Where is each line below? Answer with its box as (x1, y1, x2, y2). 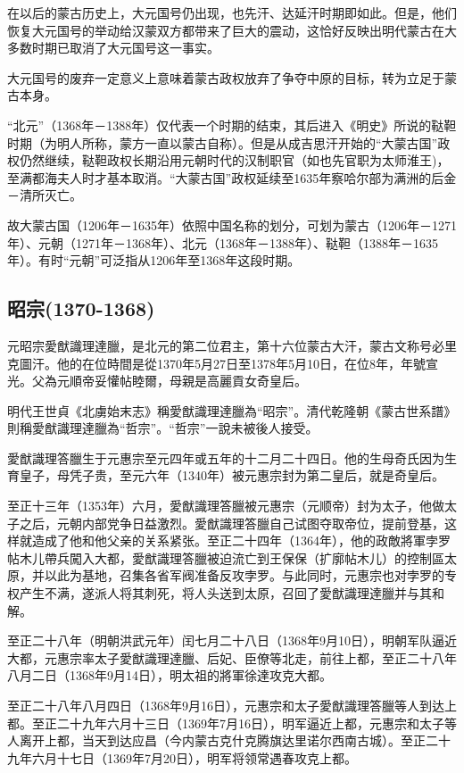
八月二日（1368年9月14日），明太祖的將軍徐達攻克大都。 (7, 666, 332, 685)
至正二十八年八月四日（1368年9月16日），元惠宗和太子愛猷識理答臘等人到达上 (7, 696, 457, 715)
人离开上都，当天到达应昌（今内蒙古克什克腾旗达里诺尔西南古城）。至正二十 (7, 731, 451, 750)
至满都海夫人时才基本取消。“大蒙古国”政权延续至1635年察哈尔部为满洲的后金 (7, 168, 457, 187)
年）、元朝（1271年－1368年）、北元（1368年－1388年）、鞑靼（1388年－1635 (7, 233, 438, 252)
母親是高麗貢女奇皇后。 (169, 371, 307, 390)
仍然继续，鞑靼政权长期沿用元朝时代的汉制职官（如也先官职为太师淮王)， (19, 151, 450, 170)
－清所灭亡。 (7, 186, 82, 204)
